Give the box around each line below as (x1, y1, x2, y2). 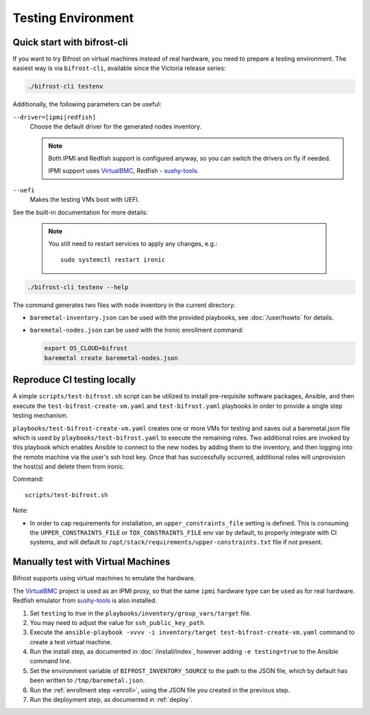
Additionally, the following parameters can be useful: (12, 100, 162, 109)
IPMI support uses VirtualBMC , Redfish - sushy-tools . (48, 167, 199, 175)
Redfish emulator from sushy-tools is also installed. (12, 596, 158, 604)
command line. (29, 657, 72, 666)
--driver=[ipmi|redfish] (12, 113, 96, 121)
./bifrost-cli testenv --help (27, 283, 129, 291)
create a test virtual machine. (29, 637, 112, 646)
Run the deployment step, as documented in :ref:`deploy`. (29, 696, 193, 704)
